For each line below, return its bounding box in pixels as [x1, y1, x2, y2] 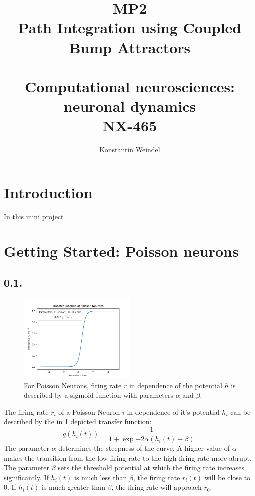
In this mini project [4, 211, 64, 221]
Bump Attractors [69, 37, 191, 57]
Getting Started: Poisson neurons [4, 240, 239, 261]
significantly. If [4, 472, 49, 482]
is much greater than [42, 482, 105, 492]
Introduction [4, 182, 93, 202]
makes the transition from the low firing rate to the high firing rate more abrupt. [4, 452, 252, 463]
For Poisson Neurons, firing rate [24, 380, 122, 390]
